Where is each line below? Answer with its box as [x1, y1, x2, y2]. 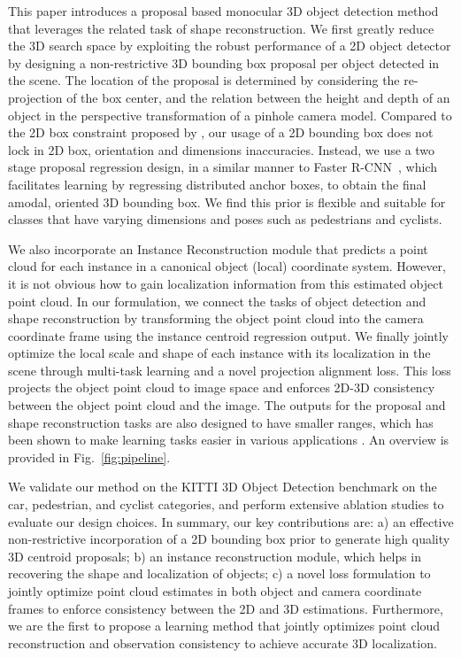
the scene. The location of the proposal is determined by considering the [8, 71, 400, 89]
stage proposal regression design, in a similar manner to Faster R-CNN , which [8, 158, 437, 176]
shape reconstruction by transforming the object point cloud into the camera [8, 309, 424, 328]
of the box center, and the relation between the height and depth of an [66, 88, 450, 106]
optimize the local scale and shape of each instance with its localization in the [8, 344, 431, 362]
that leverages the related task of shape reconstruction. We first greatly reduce [8, 19, 434, 37]
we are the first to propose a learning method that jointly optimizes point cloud [8, 616, 441, 635]
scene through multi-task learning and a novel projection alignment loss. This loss [8, 360, 451, 379]
